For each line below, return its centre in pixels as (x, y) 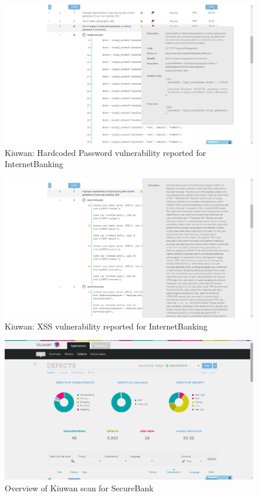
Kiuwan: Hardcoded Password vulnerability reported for (106, 152)
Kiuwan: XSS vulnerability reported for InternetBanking (106, 326)
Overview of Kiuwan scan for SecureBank (79, 487)
